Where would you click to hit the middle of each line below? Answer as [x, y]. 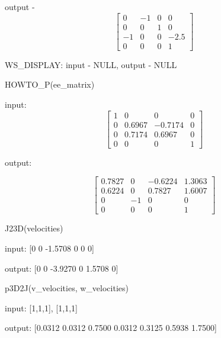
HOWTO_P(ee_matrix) [50, 84]
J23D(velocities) [34, 228]
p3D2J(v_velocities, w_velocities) [67, 288]
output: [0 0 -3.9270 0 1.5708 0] [62, 268]
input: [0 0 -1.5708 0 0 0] [49, 248]
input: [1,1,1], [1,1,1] [41, 308]
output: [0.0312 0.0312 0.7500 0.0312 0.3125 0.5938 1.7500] [111, 328]
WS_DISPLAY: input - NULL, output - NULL [91, 64]
